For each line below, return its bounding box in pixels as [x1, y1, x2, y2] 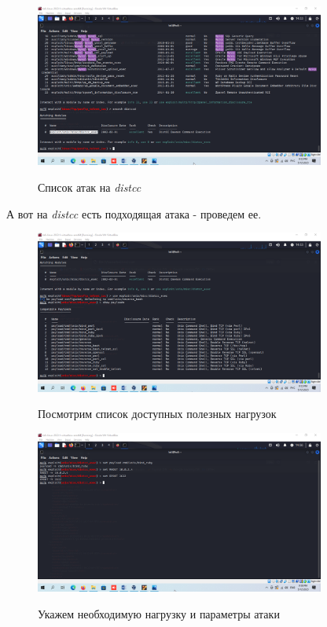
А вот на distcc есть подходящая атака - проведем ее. [6, 205, 262, 222]
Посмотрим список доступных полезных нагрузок [38, 405, 277, 422]
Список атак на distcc [38, 178, 141, 195]
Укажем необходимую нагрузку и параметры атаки [38, 605, 280, 621]
